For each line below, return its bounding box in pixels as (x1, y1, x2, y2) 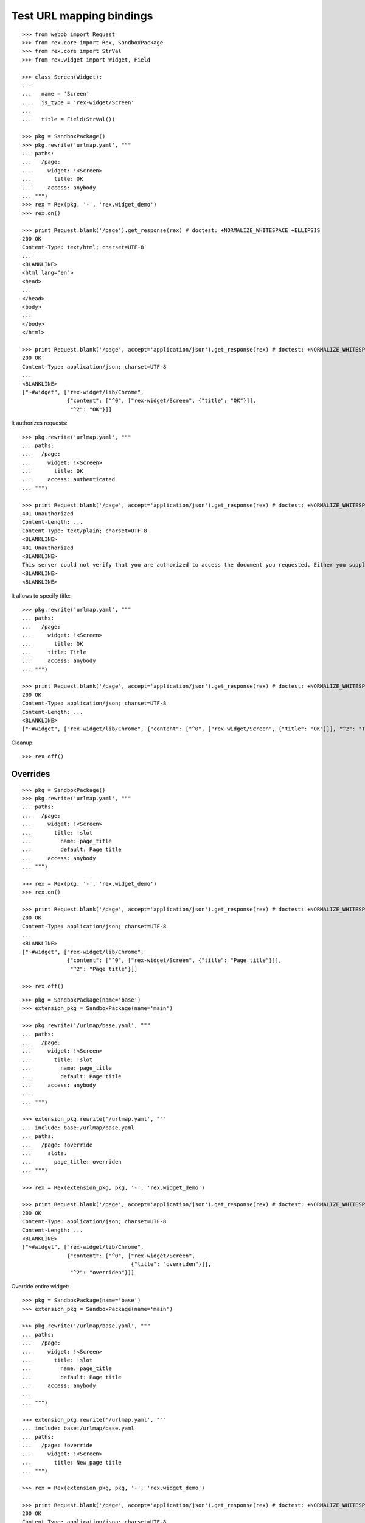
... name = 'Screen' (22, 90, 90, 97)
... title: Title (22, 649, 86, 655)
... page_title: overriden (22, 1158, 122, 1165)
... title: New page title (22, 1459, 122, 1466)
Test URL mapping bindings (11, 9, 153, 23)
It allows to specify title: (11, 592, 71, 599)
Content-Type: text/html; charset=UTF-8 (22, 244, 144, 251)
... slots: (22, 1150, 68, 1157)
